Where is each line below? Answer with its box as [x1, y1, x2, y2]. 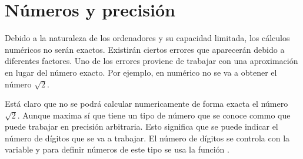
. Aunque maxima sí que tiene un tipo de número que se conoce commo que [17, 109, 291, 121]
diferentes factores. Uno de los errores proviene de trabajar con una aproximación [5, 55, 298, 67]
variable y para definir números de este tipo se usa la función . [5, 143, 229, 155]
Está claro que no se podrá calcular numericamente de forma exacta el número [5, 97, 288, 110]
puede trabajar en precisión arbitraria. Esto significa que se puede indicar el [5, 120, 278, 133]
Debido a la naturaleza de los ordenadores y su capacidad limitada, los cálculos [5, 32, 290, 44]
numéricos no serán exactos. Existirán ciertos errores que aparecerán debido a [5, 43, 285, 55]
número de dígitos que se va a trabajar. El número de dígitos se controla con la [5, 131, 290, 144]
